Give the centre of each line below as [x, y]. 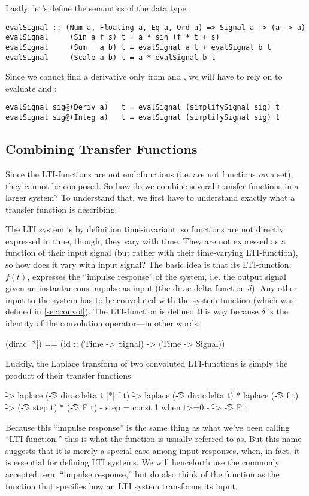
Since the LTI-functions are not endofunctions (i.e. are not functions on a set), [149, 173]
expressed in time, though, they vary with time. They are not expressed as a [146, 241]
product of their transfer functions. [69, 375]
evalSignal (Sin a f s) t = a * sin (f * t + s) [113, 37]
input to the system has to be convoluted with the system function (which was [150, 299]
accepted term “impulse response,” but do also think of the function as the [143, 474]
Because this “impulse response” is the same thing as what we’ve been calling [148, 427]
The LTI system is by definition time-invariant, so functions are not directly [145, 229]
